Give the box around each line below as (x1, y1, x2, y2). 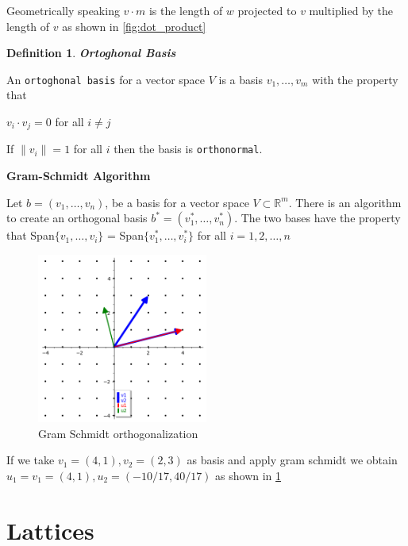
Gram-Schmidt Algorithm (6, 167, 151, 184)
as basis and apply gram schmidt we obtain (187, 452, 398, 468)
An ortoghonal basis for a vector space (6, 71, 206, 87)
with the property (312, 71, 398, 87)
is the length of (148, 2, 223, 18)
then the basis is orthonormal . (114, 140, 263, 157)
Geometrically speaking (6, 2, 120, 18)
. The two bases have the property (234, 210, 401, 226)
